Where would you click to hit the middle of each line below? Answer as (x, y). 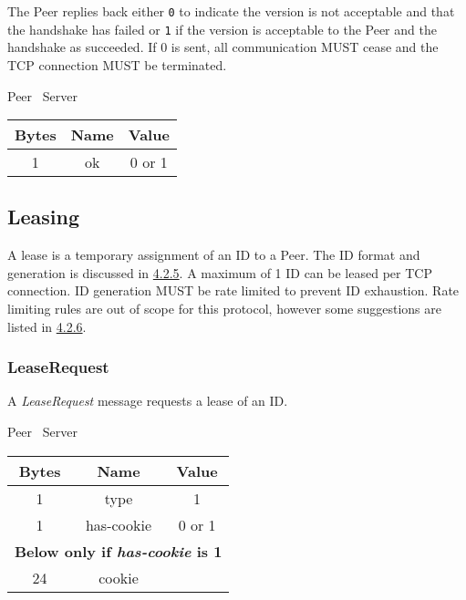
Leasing (44, 217)
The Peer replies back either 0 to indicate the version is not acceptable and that (231, 11)
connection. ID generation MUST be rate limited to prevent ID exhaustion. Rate (233, 290)
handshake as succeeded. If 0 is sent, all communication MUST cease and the (223, 47)
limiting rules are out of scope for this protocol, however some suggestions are (224, 309)
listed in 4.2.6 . (47, 326)
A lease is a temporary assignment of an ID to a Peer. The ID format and (214, 255)
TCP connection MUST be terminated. (117, 64)
